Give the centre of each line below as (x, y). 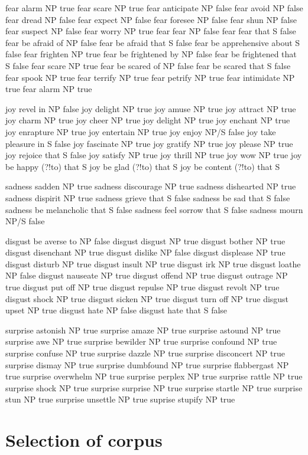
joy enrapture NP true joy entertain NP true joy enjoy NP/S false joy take (141, 131)
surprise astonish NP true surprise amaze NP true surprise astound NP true (143, 330)
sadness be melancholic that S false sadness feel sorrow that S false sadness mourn (154, 209)
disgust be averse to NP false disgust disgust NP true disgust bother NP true (145, 240)
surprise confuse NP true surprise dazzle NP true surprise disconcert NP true (145, 353)
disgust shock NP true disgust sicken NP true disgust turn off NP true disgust (147, 298)
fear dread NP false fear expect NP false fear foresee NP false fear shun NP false (151, 19)
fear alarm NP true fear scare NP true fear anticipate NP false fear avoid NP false (154, 8)
